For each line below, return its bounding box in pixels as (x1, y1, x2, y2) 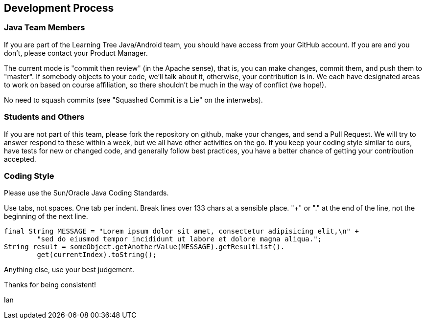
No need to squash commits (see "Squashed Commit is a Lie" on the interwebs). (4, 95, 263, 104)
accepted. (4, 154, 36, 163)
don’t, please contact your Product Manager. (4, 48, 148, 57)
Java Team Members (4, 22, 85, 33)
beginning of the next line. (4, 212, 88, 221)
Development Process (4, 2, 114, 14)
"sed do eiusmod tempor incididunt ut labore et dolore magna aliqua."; (37, 235, 322, 243)
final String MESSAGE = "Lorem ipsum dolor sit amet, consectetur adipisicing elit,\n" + (4, 227, 359, 236)
